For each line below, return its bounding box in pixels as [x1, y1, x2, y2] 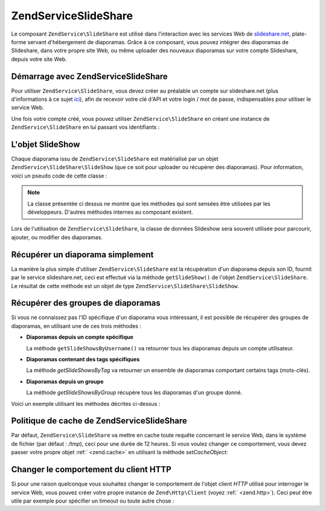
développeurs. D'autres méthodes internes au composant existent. [27, 208, 193, 216]
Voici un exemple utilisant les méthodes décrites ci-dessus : [11, 400, 161, 407]
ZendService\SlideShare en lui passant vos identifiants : [11, 124, 160, 131]
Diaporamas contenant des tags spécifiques [26, 355, 140, 362]
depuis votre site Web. [11, 55, 68, 63]
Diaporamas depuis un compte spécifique [26, 333, 134, 341]
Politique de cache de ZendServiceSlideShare [11, 416, 187, 426]
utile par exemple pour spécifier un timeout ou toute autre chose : [11, 497, 174, 504]
